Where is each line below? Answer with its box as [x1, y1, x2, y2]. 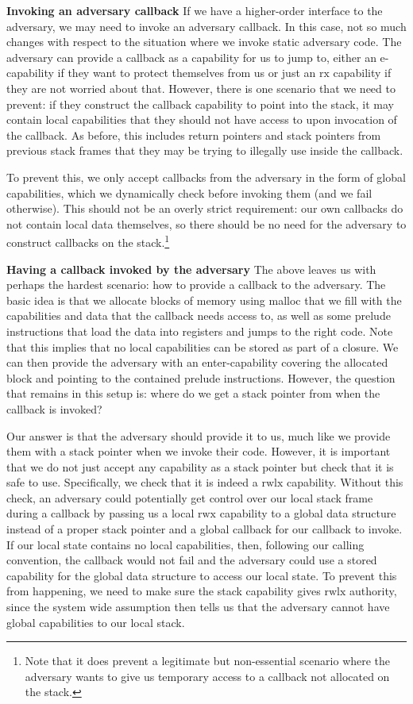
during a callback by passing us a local [6, 505, 195, 521]
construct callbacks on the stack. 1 [6, 232, 170, 250]
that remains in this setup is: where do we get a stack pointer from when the [6, 385, 380, 402]
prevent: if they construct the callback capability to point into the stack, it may [6, 95, 394, 112]
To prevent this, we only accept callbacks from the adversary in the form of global [6, 168, 406, 185]
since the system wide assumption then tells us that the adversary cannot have [6, 598, 390, 615]
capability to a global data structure [219, 505, 396, 521]
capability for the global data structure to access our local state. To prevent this [6, 567, 397, 583]
